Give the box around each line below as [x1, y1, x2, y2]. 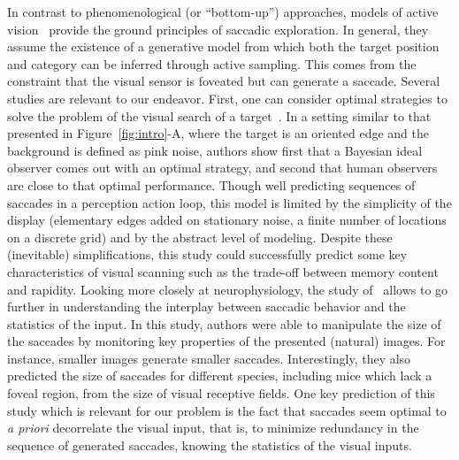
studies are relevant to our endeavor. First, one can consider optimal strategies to [7, 88, 448, 107]
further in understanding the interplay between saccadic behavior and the [7, 297, 406, 316]
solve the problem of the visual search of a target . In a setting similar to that [7, 106, 432, 125]
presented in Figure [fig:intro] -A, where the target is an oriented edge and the [7, 124, 430, 142]
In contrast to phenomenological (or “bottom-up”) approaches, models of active [7, 3, 439, 20]
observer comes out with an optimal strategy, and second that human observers [7, 158, 438, 177]
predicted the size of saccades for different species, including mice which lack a [7, 366, 432, 385]
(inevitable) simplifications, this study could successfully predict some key [7, 245, 408, 264]
